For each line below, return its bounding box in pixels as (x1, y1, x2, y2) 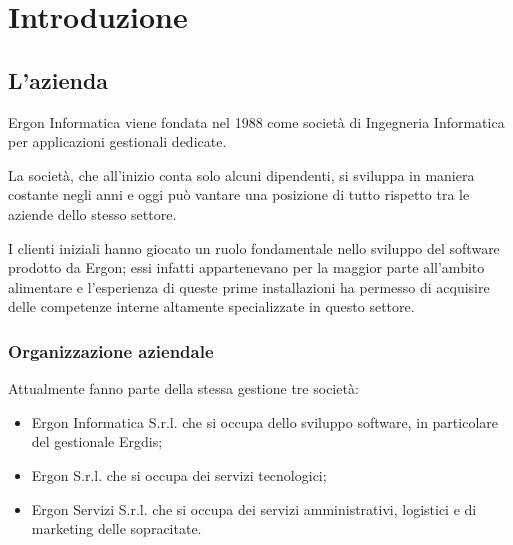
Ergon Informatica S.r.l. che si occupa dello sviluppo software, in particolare (31, 411, 498, 432)
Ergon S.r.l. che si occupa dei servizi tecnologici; (31, 464, 327, 485)
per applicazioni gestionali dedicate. (8, 131, 227, 152)
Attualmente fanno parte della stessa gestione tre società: (8, 378, 359, 399)
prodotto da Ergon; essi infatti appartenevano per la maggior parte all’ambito (8, 257, 485, 278)
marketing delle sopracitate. (31, 518, 202, 539)
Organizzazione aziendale (8, 338, 214, 363)
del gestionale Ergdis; (31, 431, 163, 452)
